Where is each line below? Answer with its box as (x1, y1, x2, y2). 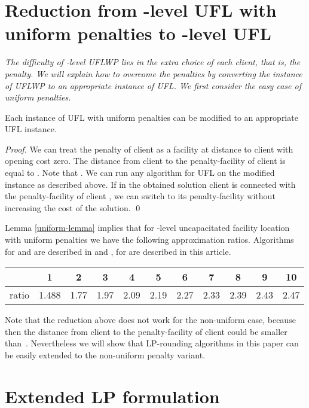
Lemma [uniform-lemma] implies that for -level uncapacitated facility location (5, 221, 290, 234)
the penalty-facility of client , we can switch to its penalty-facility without (5, 190, 276, 202)
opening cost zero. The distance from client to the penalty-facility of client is (5, 154, 286, 167)
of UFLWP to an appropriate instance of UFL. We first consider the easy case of (5, 79, 301, 92)
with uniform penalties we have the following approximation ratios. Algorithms (5, 233, 294, 246)
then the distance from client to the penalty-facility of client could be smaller (5, 325, 287, 337)
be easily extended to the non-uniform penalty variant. (5, 349, 206, 361)
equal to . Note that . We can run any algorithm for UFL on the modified (5, 166, 275, 179)
